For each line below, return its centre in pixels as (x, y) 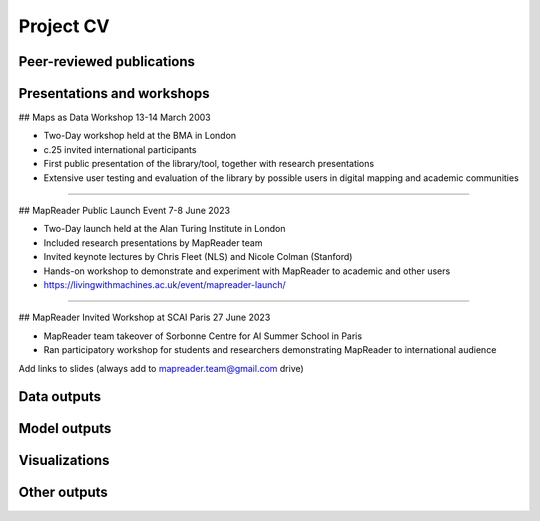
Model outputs (65, 428)
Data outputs (60, 396)
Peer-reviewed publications (106, 61)
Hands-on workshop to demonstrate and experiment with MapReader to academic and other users (247, 271)
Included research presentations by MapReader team (153, 242)
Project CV (64, 26)
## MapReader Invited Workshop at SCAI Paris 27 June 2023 (144, 317)
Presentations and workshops (114, 93)
